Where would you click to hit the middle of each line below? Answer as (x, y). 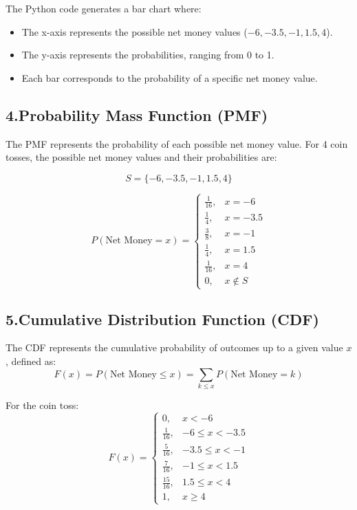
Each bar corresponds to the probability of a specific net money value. (170, 77)
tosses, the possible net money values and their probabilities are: (141, 157)
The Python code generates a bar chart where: (104, 8)
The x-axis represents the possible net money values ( (134, 31)
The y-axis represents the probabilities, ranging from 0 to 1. (148, 55)
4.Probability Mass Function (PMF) (137, 114)
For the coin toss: (42, 404)
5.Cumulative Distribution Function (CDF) (162, 319)
